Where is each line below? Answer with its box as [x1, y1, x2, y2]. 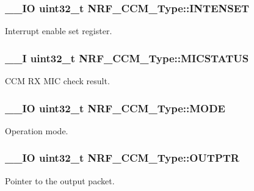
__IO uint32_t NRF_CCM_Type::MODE [5, 100, 225, 115]
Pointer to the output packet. [5, 174, 115, 187]
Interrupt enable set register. [5, 24, 112, 37]
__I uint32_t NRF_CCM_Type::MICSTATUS [5, 50, 249, 65]
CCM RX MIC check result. [5, 74, 110, 87]
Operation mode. [5, 124, 68, 137]
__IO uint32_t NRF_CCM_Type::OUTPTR [5, 150, 239, 165]
